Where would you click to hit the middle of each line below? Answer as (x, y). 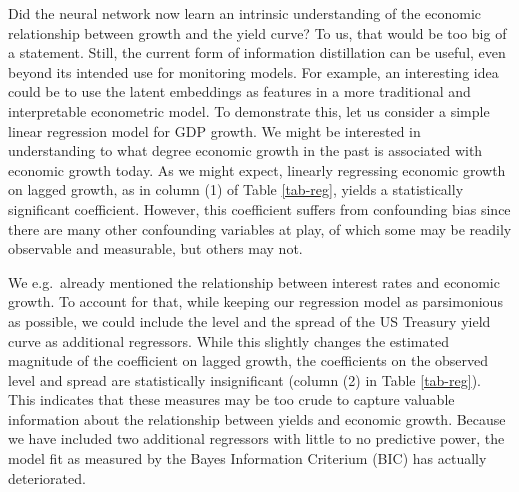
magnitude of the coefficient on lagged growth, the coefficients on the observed (248, 360)
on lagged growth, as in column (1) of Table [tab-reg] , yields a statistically (236, 189)
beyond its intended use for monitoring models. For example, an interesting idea (253, 71)
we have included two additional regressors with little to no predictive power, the (256, 438)
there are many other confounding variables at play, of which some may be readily (260, 228)
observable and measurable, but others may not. (155, 248)
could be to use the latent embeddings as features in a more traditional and (239, 91)
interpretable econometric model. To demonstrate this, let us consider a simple (249, 110)
